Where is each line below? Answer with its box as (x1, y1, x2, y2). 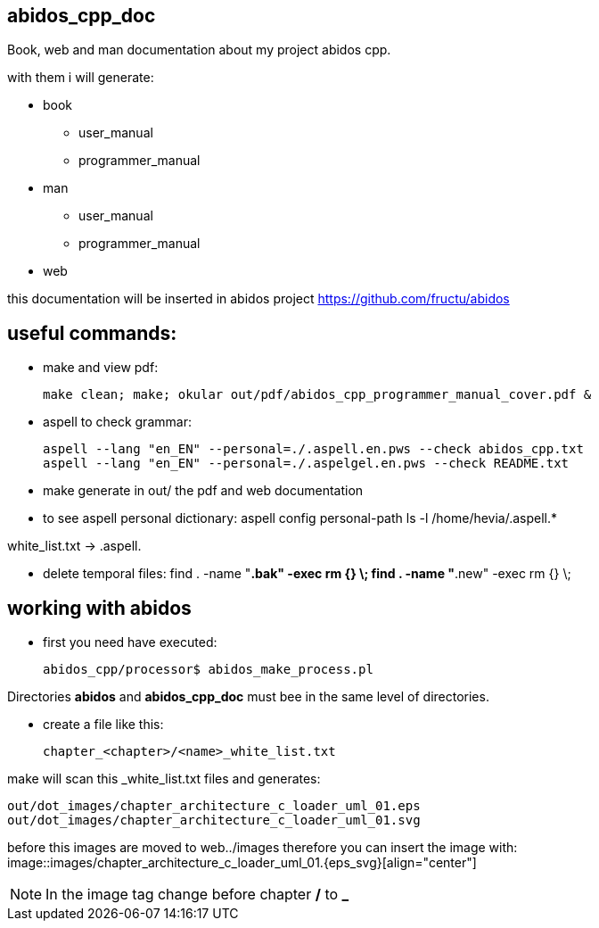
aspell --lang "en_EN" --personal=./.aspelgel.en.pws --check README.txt (43, 456, 570, 471)
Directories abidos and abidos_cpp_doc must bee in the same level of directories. (7, 689, 489, 705)
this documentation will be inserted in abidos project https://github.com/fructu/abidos (7, 291, 510, 307)
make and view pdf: (43, 360, 159, 376)
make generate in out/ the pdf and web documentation (43, 483, 364, 499)
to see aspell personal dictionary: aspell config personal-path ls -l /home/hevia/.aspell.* (43, 510, 558, 526)
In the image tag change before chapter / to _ (45, 885, 349, 904)
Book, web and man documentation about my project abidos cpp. (7, 42, 391, 58)
